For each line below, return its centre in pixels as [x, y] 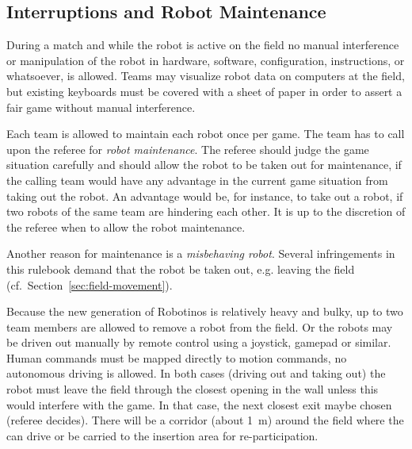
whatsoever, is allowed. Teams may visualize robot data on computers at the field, [206, 76]
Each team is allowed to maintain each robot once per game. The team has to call [206, 134]
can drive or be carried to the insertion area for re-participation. [162, 435]
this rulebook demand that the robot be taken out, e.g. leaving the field [181, 269]
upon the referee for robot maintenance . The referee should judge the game [188, 149]
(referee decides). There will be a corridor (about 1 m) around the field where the [205, 420]
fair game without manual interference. [101, 107]
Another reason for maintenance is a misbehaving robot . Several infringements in [201, 253]
